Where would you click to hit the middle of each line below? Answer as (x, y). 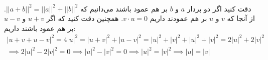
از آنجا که (241, 18)
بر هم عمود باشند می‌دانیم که (124, 8)
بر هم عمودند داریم (178, 18)
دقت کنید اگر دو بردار (219, 8)
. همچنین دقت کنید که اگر (85, 18)
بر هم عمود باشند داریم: (40, 28)
